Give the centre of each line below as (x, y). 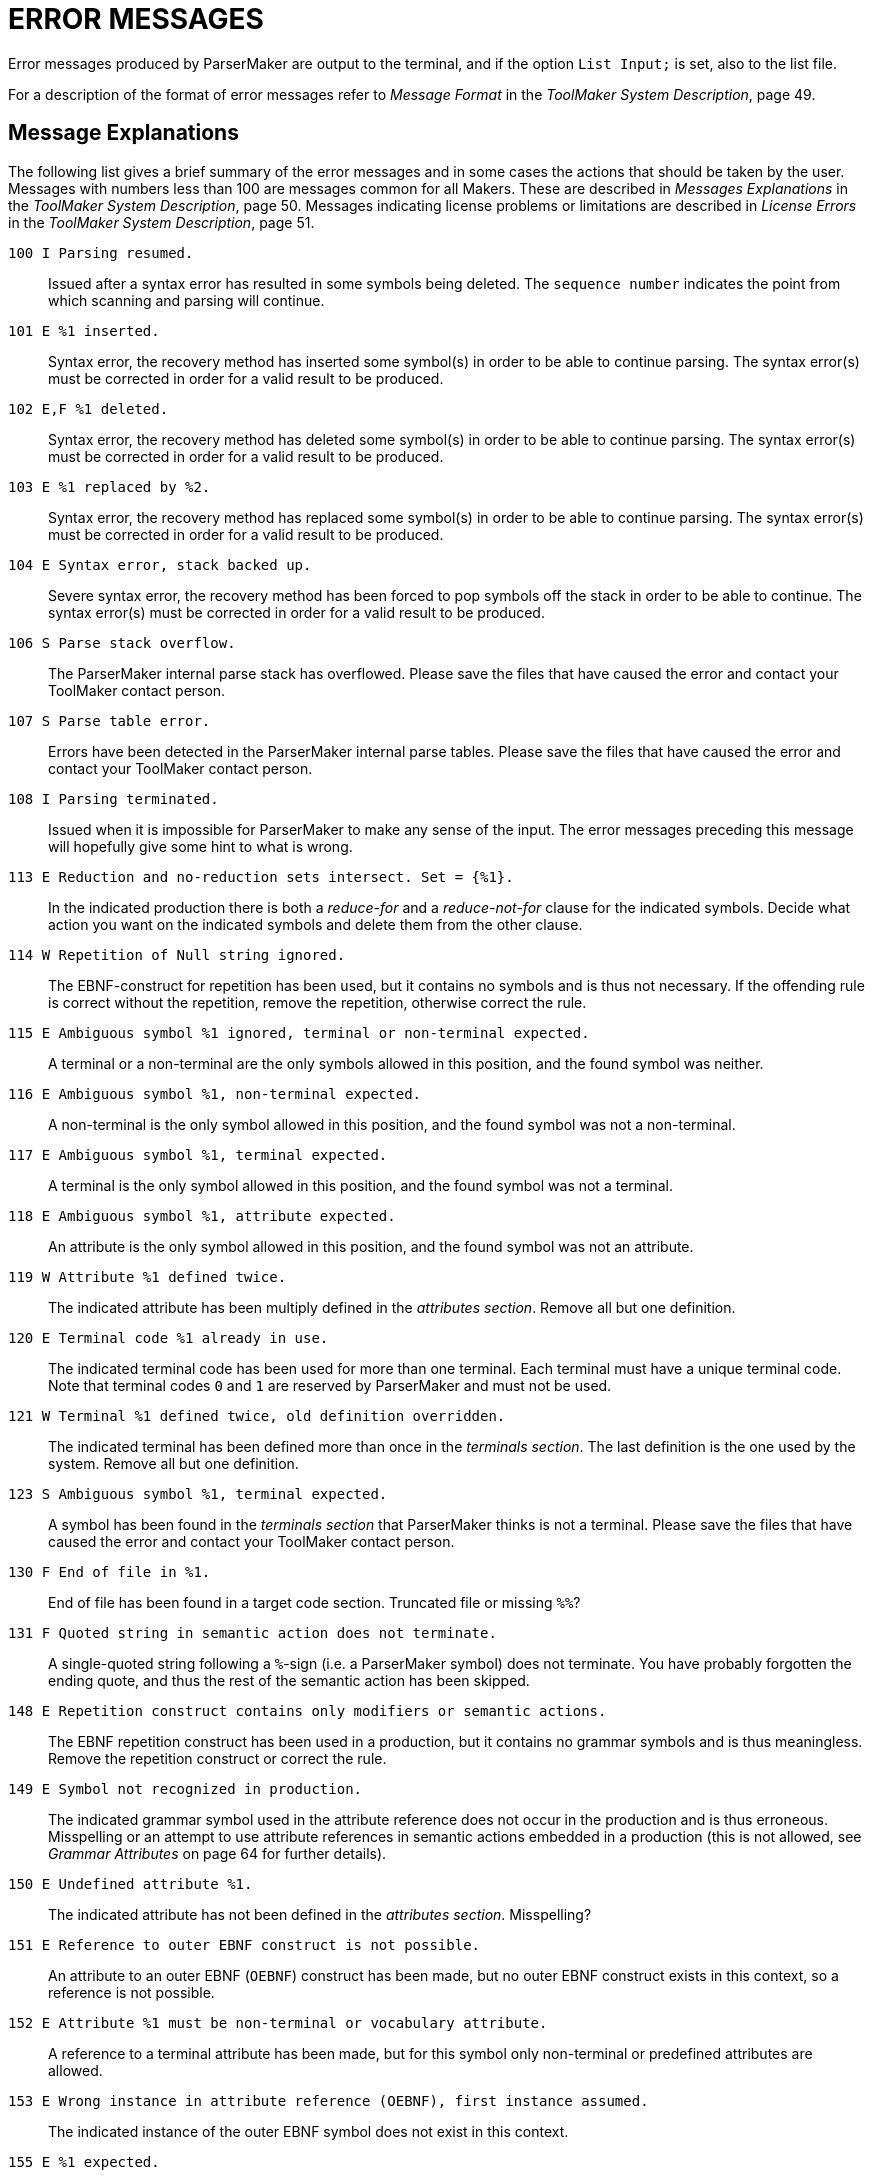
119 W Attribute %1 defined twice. (147, 1276)
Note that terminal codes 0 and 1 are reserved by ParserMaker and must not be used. (330, 1385)
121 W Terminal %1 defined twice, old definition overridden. (257, 1415)
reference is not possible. (131, 1992)
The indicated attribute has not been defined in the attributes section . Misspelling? (320, 1914)
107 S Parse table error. (109, 720)
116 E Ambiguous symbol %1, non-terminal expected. (215, 1093)
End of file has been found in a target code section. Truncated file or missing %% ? (314, 1602)
